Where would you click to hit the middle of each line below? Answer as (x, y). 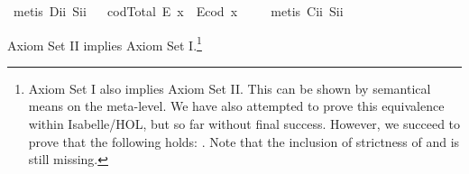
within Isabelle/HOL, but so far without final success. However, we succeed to (244, 124)
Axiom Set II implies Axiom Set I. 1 (105, 43)
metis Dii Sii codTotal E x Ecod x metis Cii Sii (178, 11)
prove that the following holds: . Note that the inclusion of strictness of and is (244, 141)
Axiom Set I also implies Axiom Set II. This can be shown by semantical (230, 88)
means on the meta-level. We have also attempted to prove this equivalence (236, 106)
